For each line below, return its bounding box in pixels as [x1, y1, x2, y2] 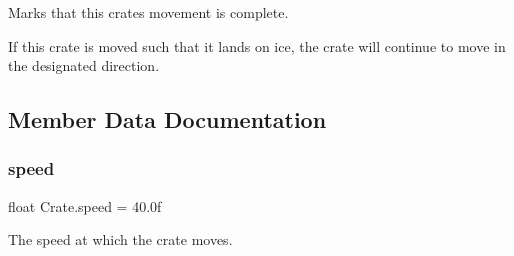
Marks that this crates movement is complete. [8, 2, 289, 22]
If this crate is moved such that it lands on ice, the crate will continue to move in [8, 35, 506, 56]
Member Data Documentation [8, 104, 327, 135]
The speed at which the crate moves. [8, 229, 233, 250]
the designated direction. [8, 55, 160, 76]
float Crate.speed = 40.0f [8, 195, 162, 216]
